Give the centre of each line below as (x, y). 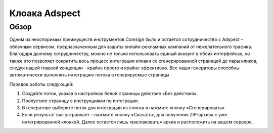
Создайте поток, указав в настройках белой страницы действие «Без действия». (110, 94)
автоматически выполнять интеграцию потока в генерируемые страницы (89, 75)
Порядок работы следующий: (41, 84)
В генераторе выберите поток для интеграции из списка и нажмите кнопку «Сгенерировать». (124, 107)
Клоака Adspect (45, 13)
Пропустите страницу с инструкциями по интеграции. (80, 101)
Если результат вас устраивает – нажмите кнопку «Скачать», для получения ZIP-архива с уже (125, 115)
